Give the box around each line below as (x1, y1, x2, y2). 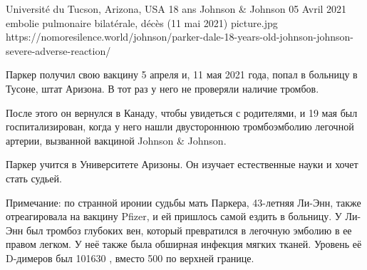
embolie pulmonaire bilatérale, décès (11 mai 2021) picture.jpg (6, 15, 278, 30)
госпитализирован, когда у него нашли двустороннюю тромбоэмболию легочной (6, 119, 354, 134)
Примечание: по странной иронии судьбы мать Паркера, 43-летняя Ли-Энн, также (6, 194, 361, 209)
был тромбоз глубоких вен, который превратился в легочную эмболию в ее (26, 222, 352, 237)
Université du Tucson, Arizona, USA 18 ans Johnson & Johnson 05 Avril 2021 (6, 1, 347, 16)
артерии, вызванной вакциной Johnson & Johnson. (6, 133, 227, 147)
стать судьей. (6, 170, 62, 185)
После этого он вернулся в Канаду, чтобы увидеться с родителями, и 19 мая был (6, 105, 358, 120)
